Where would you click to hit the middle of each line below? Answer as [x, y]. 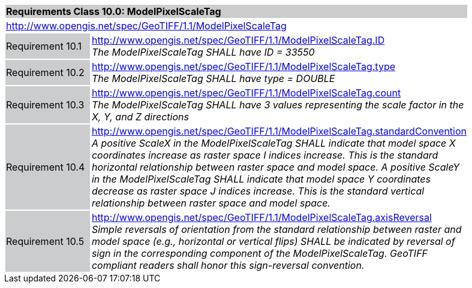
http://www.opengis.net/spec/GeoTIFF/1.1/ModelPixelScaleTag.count [246, 93]
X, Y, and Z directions [140, 117]
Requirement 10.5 [45, 241]
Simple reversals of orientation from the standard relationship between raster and [276, 229]
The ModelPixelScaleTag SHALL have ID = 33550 [203, 52]
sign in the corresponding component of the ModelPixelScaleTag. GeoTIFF [260, 253]
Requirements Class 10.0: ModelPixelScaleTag [114, 11]
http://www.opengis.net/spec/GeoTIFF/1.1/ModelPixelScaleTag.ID [238, 40]
